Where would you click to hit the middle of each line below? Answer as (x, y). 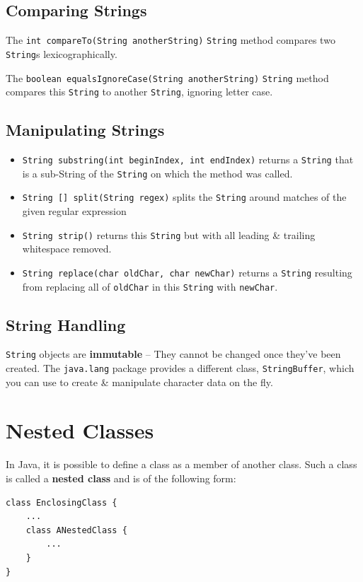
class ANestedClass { (76, 530)
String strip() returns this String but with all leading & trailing (169, 234)
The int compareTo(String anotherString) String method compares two (171, 40)
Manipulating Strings (85, 130)
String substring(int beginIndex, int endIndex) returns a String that (188, 159)
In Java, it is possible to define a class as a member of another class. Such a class (181, 464)
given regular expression (74, 211)
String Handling (66, 324)
